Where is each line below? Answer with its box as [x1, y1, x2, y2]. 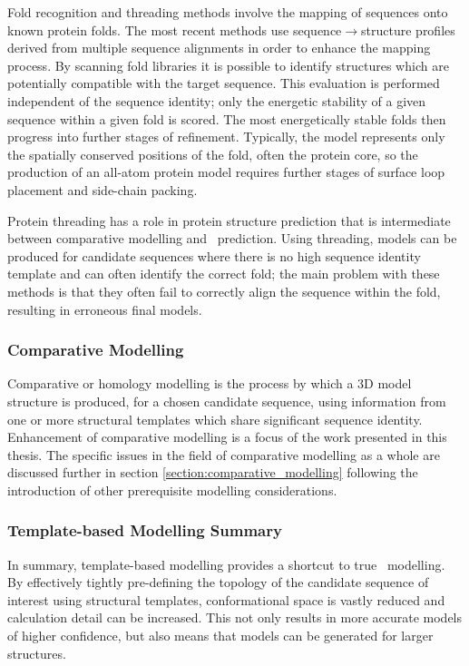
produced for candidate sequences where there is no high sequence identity [7, 246, 421, 265]
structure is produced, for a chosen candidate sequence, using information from [7, 391, 446, 410]
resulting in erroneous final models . [7, 299, 202, 318]
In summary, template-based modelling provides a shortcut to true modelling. [7, 554, 445, 573]
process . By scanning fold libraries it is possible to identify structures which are [7, 55, 449, 74]
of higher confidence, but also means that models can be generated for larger [7, 626, 434, 645]
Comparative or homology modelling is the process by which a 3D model [7, 374, 412, 393]
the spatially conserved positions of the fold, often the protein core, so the [7, 144, 418, 163]
